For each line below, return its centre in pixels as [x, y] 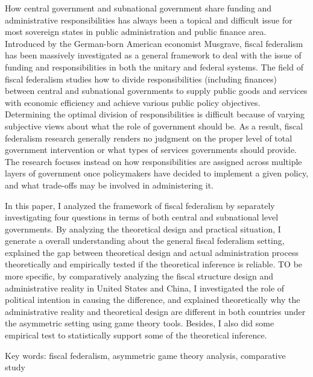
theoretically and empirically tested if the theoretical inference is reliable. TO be [154, 264]
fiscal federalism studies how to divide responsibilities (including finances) [141, 79]
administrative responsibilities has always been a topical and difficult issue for [149, 20]
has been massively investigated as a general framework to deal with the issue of [153, 55]
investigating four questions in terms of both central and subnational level [142, 217]
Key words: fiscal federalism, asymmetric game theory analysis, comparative [145, 355]
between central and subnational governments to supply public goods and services [156, 91]
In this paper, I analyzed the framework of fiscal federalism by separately [140, 205]
